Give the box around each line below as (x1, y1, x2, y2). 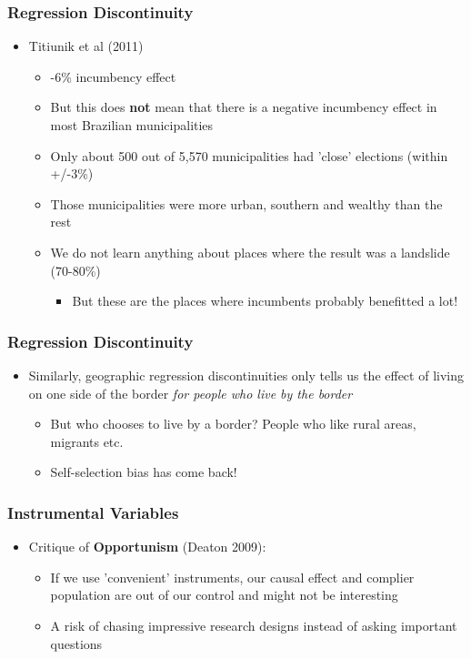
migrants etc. (50, 431, 124, 451)
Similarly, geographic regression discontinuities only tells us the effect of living (28, 365, 464, 384)
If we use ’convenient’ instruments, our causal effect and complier (50, 567, 415, 586)
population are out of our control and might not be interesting (50, 585, 398, 604)
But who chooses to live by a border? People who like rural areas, (50, 414, 416, 433)
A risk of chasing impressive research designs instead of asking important (50, 615, 457, 634)
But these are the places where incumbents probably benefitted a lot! (72, 291, 458, 310)
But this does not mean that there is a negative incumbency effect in (50, 97, 437, 117)
